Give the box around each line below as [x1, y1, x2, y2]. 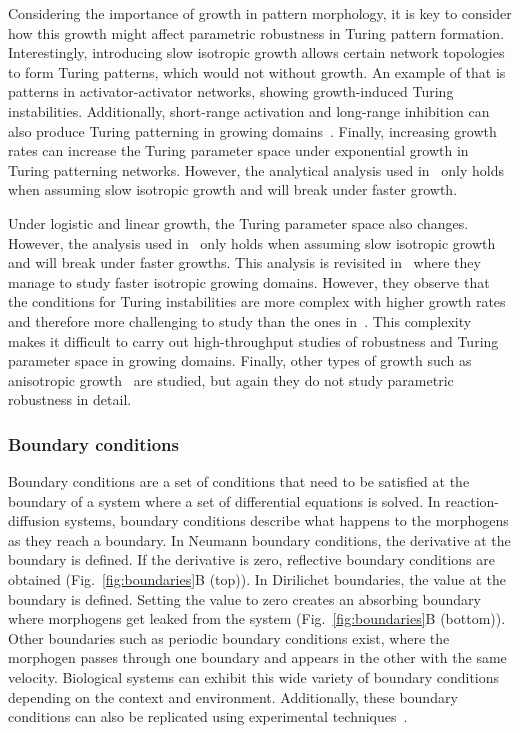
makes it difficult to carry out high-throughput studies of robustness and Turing [8, 330, 499, 351]
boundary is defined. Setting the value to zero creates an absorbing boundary [8, 588, 481, 609]
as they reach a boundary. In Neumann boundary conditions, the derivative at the [8, 529, 511, 550]
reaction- [445, 490, 499, 511]
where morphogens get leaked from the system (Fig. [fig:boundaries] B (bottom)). [8, 608, 506, 629]
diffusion [8, 510, 60, 531]
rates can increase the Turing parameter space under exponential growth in [8, 140, 469, 161]
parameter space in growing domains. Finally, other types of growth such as [8, 350, 472, 371]
